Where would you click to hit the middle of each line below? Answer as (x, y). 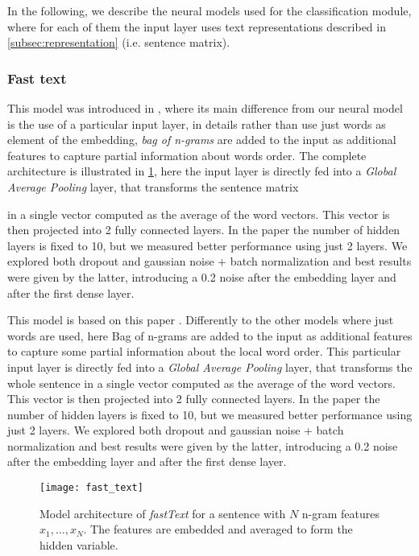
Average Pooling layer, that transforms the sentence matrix (153, 186)
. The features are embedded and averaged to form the (218, 529)
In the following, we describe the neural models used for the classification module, (209, 10)
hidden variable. (79, 544)
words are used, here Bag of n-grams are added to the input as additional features (210, 335)
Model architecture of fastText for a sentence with (163, 513)
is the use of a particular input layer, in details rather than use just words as (197, 124)
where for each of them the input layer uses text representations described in (197, 26)
